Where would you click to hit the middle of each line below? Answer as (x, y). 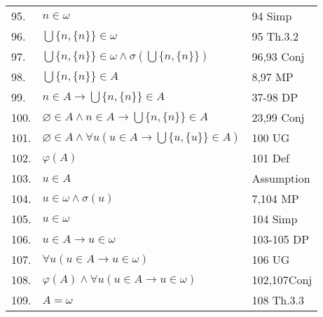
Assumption (281, 178)
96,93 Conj (278, 56)
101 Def (270, 158)
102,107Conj (282, 280)
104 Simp (275, 219)
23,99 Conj (278, 117)
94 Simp (272, 16)
